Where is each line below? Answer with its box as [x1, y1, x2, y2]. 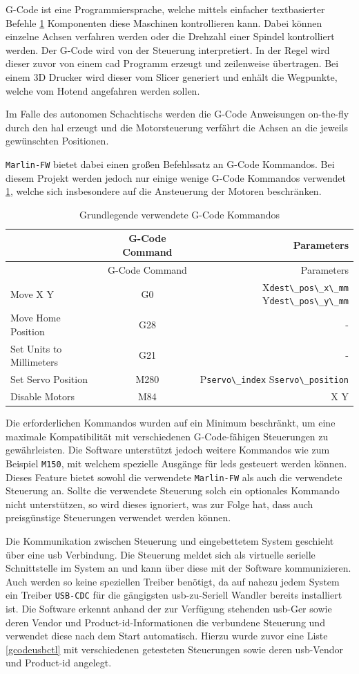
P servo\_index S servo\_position [200, 372, 349, 386]
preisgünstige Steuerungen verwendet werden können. [6, 510, 231, 525]
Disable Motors [10, 389, 75, 403]
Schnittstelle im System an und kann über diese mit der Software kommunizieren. [6, 561, 351, 575]
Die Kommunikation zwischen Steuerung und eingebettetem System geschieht [6, 533, 334, 547]
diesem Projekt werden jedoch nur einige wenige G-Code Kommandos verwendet [6, 170, 346, 185]
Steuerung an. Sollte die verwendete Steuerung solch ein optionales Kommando [6, 483, 340, 498]
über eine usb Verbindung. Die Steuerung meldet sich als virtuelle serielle [6, 547, 316, 561]
